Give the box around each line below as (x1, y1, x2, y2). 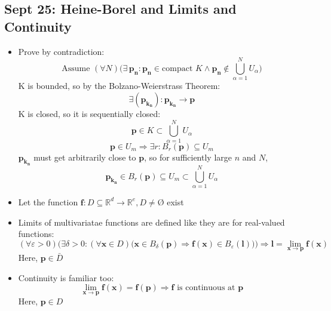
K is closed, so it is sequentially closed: (18, 107, 161, 119)
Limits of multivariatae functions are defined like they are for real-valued (18, 215, 285, 228)
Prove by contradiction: (18, 45, 105, 57)
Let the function (18, 195, 78, 208)
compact (162, 64, 193, 73)
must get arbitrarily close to (33, 150, 136, 163)
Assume (62, 64, 90, 73)
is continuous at (177, 284, 235, 292)
